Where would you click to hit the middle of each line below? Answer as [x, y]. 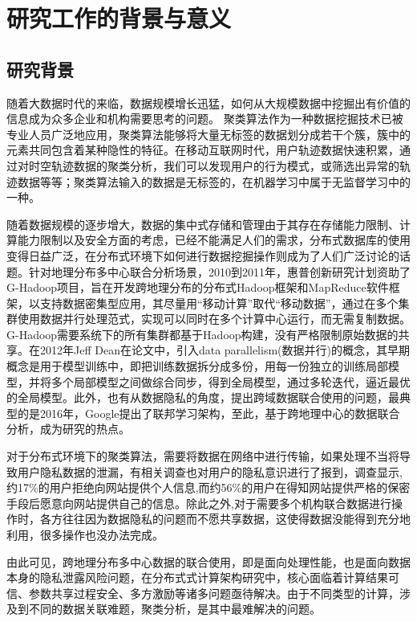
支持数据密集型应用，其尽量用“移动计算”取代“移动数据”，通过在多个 [219, 303]
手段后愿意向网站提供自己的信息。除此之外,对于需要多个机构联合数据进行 [199, 503]
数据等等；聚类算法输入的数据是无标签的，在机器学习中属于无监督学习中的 [214, 181]
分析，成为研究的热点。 [68, 429]
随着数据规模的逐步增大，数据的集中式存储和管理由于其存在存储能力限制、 [203, 224]
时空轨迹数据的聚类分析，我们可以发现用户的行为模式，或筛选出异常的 [214, 165]
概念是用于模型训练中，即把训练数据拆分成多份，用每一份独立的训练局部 [197, 366]
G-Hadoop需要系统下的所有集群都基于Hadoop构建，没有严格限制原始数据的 [202, 334]
